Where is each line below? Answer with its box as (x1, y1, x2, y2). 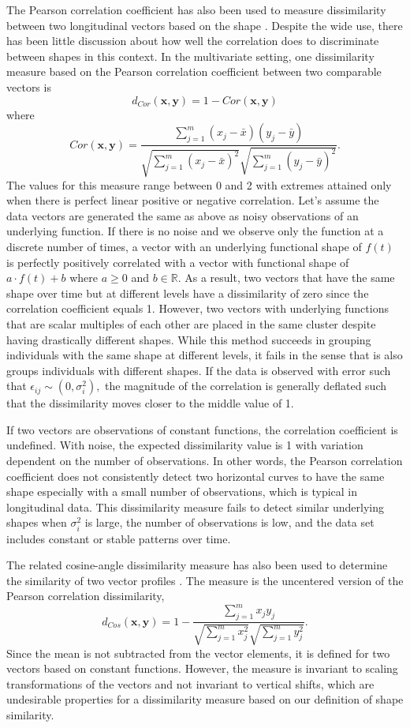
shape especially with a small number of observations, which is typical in (6, 483, 358, 500)
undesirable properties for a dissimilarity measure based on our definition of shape (6, 691, 404, 707)
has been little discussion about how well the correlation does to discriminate (6, 32, 379, 49)
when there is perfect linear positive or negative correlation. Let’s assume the (6, 192, 379, 208)
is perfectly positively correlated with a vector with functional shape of (6, 253, 349, 270)
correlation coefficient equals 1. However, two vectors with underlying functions (6, 300, 389, 317)
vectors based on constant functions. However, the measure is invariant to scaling (6, 660, 398, 677)
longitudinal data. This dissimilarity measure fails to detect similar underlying (6, 498, 384, 515)
